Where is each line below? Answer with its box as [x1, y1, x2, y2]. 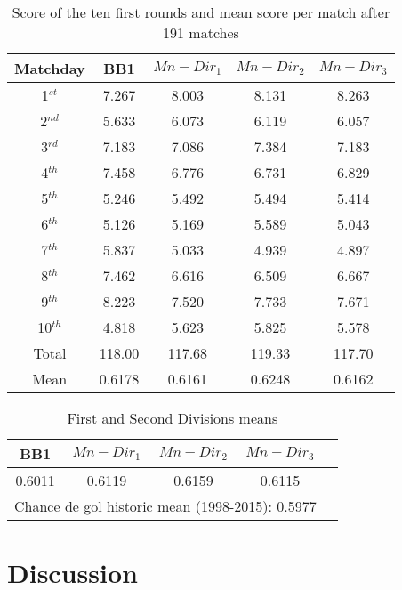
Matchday [14, 58, 85, 78]
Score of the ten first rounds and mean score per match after [12, 2, 390, 22]
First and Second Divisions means [67, 408, 278, 428]
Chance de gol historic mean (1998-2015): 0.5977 [14, 496, 317, 516]
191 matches [163, 22, 239, 43]
